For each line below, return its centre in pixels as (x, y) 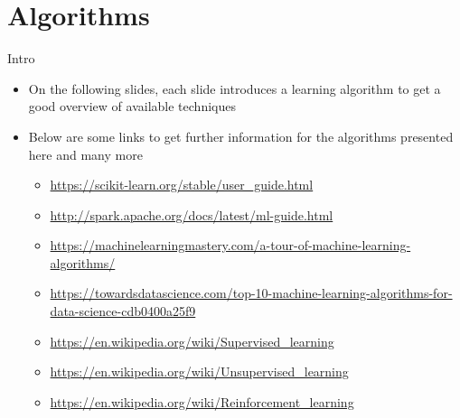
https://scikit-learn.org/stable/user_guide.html (182, 185)
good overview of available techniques (132, 106)
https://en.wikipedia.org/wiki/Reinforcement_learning (202, 401)
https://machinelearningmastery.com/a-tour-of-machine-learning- (230, 245)
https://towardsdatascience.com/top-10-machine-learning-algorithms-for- (251, 293)
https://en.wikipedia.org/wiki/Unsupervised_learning (199, 372)
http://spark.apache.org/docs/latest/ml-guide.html (192, 214)
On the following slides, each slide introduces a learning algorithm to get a (235, 88)
